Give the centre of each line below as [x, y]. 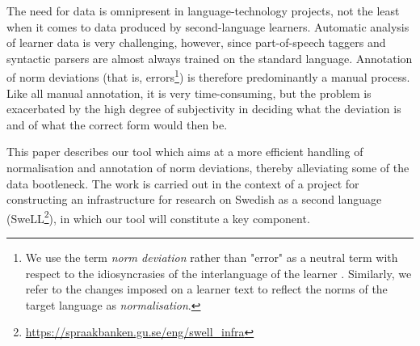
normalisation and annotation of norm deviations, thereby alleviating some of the [208, 167]
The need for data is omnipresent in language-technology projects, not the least [203, 11]
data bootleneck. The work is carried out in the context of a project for [183, 183]
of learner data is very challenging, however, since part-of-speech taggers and [196, 42]
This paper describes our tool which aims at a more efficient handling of [185, 152]
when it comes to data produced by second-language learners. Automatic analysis [208, 26]
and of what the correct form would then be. [117, 124]
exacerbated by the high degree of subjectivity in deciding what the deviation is [204, 109]
